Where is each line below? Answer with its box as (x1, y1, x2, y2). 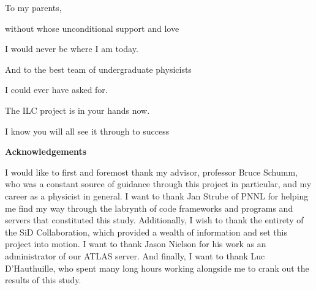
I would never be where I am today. (5, 42, 138, 55)
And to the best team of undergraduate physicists (5, 62, 192, 75)
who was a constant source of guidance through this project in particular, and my (5, 177, 312, 190)
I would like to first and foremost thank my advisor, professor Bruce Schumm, (5, 165, 298, 178)
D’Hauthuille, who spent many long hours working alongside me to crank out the (5, 261, 309, 274)
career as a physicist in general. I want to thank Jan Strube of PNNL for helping (5, 189, 309, 202)
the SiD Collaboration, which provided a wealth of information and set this (5, 225, 287, 238)
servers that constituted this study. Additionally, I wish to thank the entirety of (5, 214, 304, 226)
